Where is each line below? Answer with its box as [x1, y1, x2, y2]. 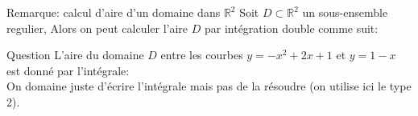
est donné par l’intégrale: [6, 62, 130, 78]
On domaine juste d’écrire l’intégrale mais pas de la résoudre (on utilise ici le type [6, 78, 412, 94]
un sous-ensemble [302, 4, 388, 20]
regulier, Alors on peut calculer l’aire [6, 19, 188, 36]
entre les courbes [160, 46, 243, 63]
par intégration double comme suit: [204, 19, 379, 36]
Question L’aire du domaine [6, 46, 144, 63]
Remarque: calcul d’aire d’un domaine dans [6, 4, 221, 20]
